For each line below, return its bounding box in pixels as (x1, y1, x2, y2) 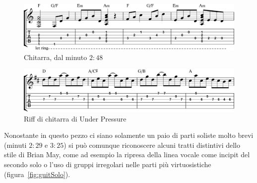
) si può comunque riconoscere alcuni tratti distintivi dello (64, 139, 241, 150)
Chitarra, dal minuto (24, 52, 87, 62)
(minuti (4, 139, 27, 150)
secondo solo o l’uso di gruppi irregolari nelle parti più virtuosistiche (4, 159, 211, 170)
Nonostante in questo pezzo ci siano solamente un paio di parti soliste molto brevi (4, 130, 254, 140)
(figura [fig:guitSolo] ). (4, 169, 70, 179)
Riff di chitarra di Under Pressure (24, 113, 127, 123)
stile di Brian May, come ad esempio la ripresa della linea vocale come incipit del (4, 149, 250, 160)
